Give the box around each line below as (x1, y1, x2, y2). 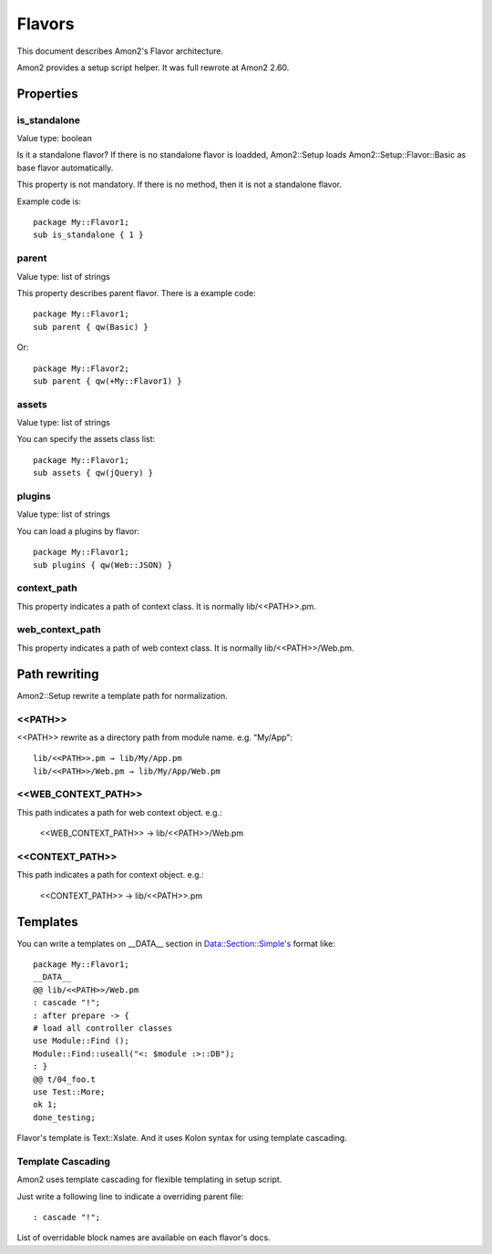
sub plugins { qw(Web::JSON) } (33, 560, 173, 570)
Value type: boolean (16, 133, 93, 144)
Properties (16, 86, 78, 101)
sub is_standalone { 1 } (33, 230, 144, 241)
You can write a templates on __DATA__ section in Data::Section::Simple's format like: (16, 938, 336, 949)
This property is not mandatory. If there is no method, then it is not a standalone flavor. (16, 179, 343, 190)
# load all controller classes (33, 1023, 173, 1033)
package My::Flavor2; (33, 363, 129, 374)
